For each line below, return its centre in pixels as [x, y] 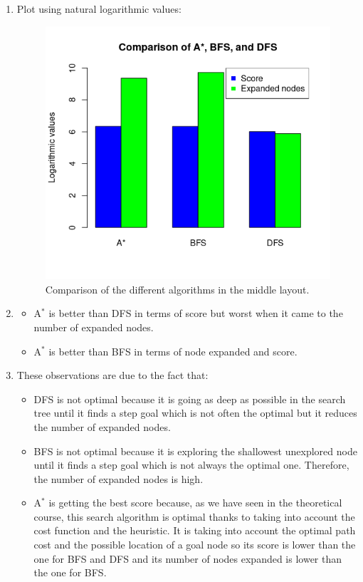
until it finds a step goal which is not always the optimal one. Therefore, [191, 465]
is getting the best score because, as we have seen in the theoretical [195, 503]
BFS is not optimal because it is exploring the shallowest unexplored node [195, 451]
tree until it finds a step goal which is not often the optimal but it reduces [195, 413]
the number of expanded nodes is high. [119, 478]
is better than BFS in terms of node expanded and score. [173, 351]
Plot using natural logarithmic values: [99, 9]
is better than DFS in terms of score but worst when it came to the [196, 313]
